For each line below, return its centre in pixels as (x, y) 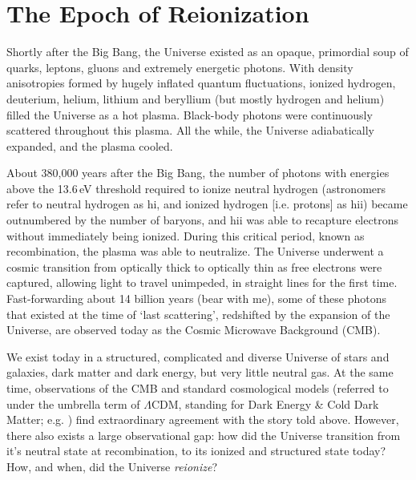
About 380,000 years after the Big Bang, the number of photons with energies (198, 173)
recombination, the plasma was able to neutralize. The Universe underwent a (195, 251)
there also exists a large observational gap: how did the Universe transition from (204, 435)
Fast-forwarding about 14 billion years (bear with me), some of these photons (197, 298)
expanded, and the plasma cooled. (90, 145)
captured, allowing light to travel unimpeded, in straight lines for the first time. (202, 282)
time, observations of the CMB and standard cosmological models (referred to (198, 388)
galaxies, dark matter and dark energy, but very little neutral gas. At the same (200, 372)
